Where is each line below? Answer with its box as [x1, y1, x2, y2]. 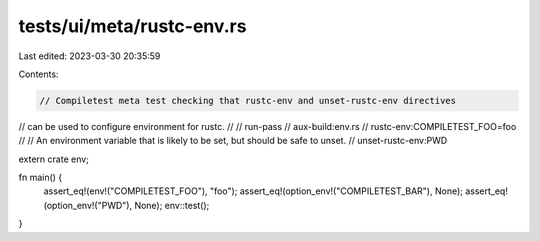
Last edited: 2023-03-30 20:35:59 [18, 50, 161, 62]
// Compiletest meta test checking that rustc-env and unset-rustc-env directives [39, 95, 457, 106]
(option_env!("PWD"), [43, 199, 133, 211]
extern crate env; [18, 153, 90, 165]
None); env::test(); [134, 199, 210, 211]
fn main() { [18, 171, 63, 184]
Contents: [18, 68, 59, 80]
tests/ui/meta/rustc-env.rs [18, 15, 247, 37]
